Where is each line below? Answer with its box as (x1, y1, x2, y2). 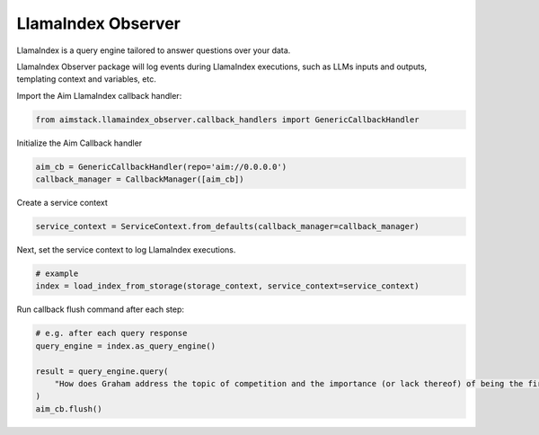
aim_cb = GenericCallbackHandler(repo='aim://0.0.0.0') (35, 162, 287, 172)
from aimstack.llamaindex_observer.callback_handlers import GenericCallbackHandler (35, 114, 420, 125)
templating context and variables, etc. (16, 74, 156, 84)
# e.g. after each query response (35, 328, 188, 339)
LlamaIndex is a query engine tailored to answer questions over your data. (16, 45, 291, 56)
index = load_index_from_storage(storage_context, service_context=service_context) (35, 281, 420, 291)
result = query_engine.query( (35, 366, 169, 377)
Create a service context (16, 198, 108, 209)
